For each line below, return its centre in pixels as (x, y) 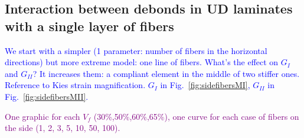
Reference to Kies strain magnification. (75, 85)
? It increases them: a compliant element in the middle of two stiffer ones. (166, 73)
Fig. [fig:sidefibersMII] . (47, 96)
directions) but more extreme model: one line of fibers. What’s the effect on (142, 62)
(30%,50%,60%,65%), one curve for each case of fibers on (196, 116)
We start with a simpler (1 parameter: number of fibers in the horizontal (136, 50)
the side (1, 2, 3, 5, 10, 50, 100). (63, 128)
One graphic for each (43, 116)
